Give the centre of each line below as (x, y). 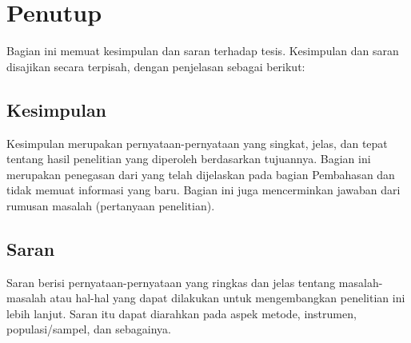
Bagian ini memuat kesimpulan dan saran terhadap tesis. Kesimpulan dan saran (203, 51)
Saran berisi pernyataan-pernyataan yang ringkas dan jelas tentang (171, 282)
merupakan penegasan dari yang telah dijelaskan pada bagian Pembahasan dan (201, 174)
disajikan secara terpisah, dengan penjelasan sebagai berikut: (156, 66)
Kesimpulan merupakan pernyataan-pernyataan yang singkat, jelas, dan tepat (197, 143)
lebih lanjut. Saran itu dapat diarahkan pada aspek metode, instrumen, (182, 313)
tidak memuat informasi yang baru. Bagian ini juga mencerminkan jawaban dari (204, 190)
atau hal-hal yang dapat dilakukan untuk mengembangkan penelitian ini (227, 298)
